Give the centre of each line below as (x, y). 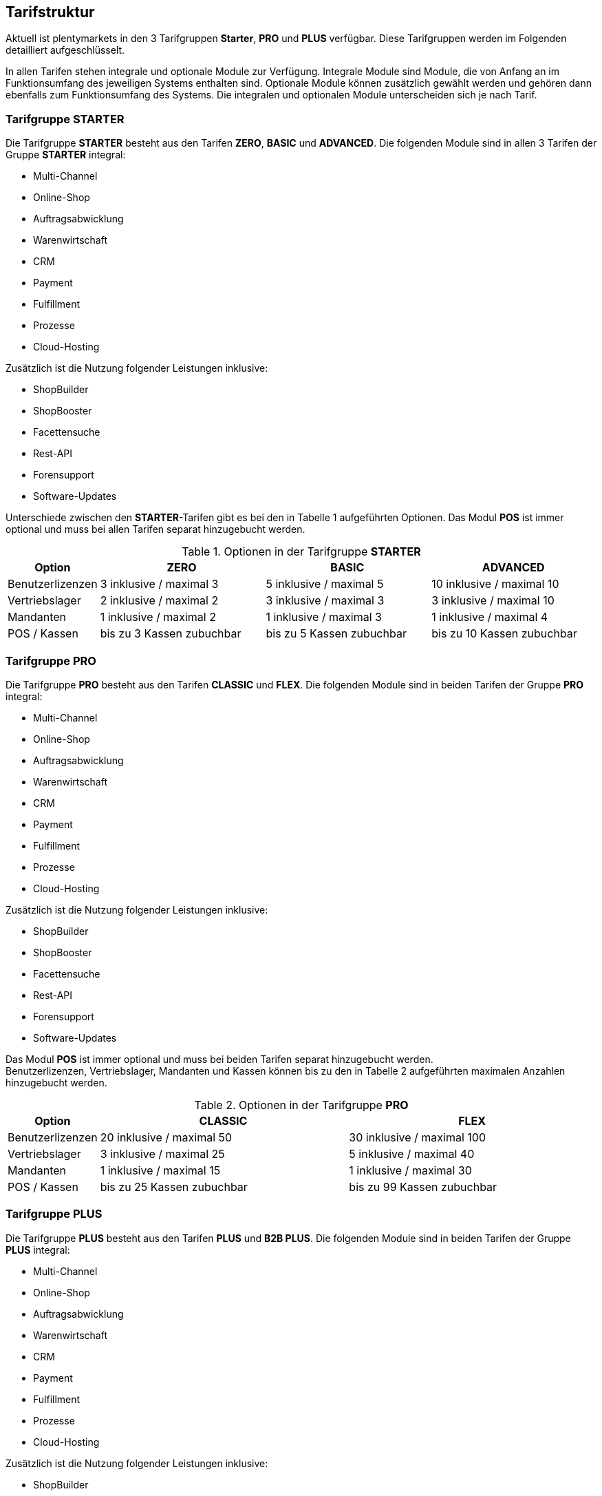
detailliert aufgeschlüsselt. (65, 50)
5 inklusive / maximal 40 (412, 1153)
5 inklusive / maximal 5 (325, 584)
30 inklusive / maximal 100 (418, 1137)
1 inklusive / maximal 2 (158, 617)
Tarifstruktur (50, 12)
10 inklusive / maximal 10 (495, 584)
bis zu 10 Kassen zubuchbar (504, 634)
